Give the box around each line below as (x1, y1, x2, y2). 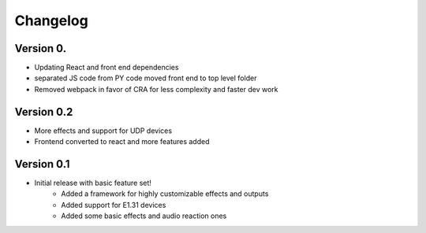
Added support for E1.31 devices (61, 200, 166, 209)
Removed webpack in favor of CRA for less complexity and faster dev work (34, 84, 279, 94)
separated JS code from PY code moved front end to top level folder (34, 73, 257, 83)
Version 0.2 (14, 105, 73, 118)
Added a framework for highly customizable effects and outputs (61, 189, 269, 198)
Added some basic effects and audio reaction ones (61, 211, 227, 220)
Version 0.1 (14, 157, 70, 171)
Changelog (14, 12, 88, 29)
